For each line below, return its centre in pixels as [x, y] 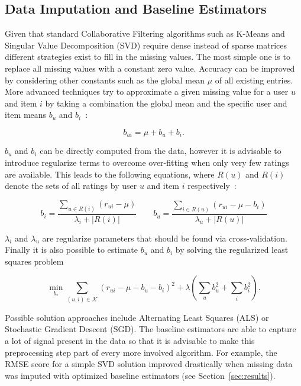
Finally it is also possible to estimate [71, 250]
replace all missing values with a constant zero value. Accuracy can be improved [150, 68]
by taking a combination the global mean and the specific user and [166, 103]
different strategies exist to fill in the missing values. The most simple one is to [148, 57]
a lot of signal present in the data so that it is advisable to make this [130, 340]
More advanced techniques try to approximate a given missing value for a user [147, 91]
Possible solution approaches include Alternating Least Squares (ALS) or [137, 317]
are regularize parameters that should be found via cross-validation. [165, 238]
